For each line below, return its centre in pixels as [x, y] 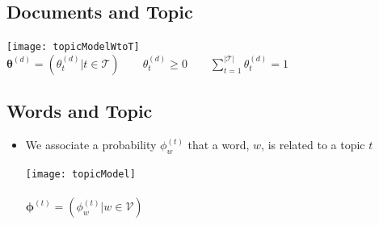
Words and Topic [80, 111]
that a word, [219, 145]
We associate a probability [91, 145]
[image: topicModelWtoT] [73, 47]
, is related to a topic [313, 145]
